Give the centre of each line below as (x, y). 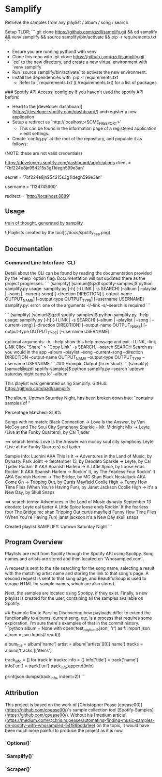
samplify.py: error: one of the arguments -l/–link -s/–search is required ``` (78, 305)
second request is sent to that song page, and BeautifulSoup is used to (76, 578)
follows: (20, 144)
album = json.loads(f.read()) (33, 634)
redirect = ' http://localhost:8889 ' (38, 196)
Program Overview (34, 542)
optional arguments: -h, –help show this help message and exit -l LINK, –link (81, 342)
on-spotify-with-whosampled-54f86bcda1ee (50, 725)
